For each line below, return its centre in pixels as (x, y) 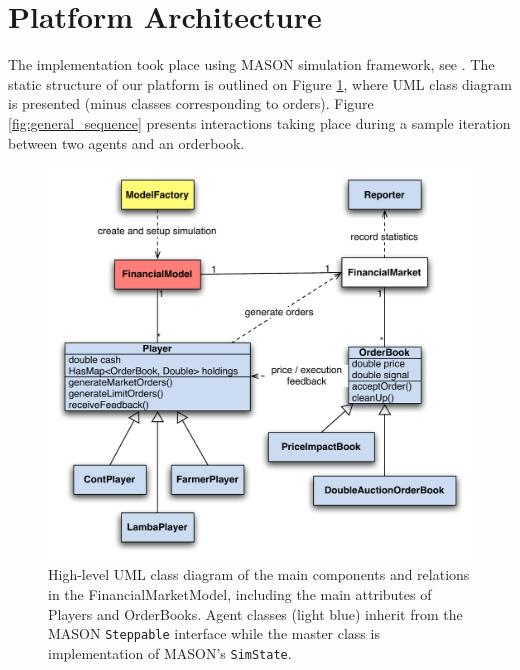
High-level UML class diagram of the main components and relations (259, 574)
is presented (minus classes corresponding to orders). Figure (191, 103)
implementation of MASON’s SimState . (170, 652)
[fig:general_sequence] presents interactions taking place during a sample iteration (259, 122)
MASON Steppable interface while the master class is (214, 633)
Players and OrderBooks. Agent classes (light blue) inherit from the (255, 613)
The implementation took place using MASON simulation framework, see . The (251, 64)
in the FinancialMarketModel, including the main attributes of (240, 594)
